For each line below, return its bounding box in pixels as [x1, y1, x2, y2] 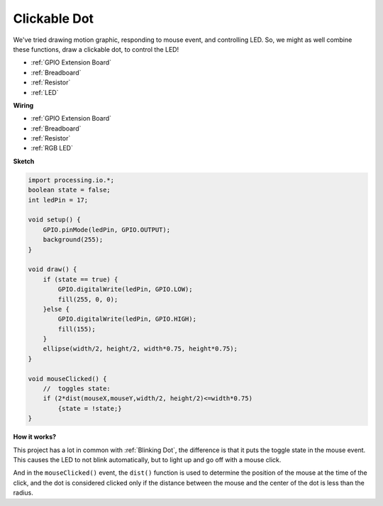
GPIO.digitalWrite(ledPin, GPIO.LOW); [57, 285, 193, 294]
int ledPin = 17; [28, 196, 89, 204]
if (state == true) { [43, 275, 118, 283]
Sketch [13, 157, 35, 165]
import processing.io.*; [28, 176, 115, 184]
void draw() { [28, 265, 77, 273]
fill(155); [57, 325, 96, 333]
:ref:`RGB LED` [30, 144, 74, 153]
